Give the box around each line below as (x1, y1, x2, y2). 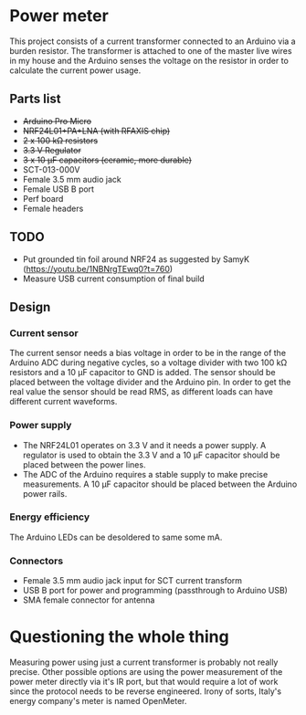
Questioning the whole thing (9, 626, 230, 647)
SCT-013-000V (22, 163, 80, 174)
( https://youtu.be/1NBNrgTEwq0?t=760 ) (22, 263, 174, 274)
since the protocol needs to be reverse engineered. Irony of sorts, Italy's (9, 686, 281, 697)
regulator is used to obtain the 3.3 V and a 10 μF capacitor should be (22, 449, 280, 460)
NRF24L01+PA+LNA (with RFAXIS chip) (22, 125, 171, 136)
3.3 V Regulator (22, 144, 82, 155)
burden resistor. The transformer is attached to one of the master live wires (9, 45, 292, 56)
